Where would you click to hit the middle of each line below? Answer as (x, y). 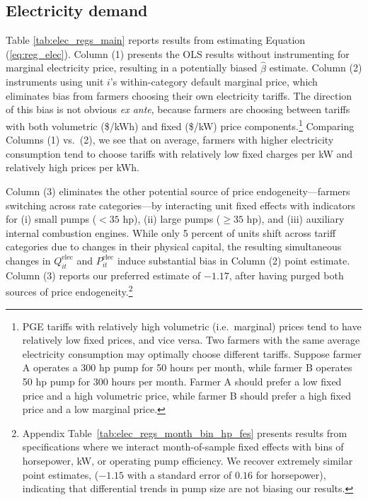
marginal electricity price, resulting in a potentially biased (132, 68)
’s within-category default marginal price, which (214, 82)
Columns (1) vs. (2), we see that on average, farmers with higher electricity (170, 140)
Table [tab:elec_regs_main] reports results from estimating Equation (156, 40)
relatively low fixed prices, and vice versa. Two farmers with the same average (191, 340)
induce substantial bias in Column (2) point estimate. (234, 260)
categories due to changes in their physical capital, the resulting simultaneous (174, 246)
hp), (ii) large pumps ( (172, 219)
